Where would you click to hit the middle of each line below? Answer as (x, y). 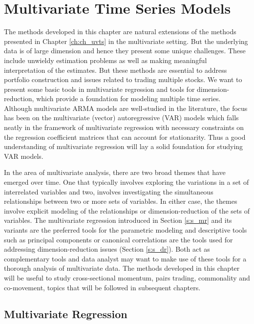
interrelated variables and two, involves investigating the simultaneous (109, 191)
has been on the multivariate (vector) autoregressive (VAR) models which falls (121, 118)
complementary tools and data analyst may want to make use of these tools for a (125, 258)
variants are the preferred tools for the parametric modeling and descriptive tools (126, 230)
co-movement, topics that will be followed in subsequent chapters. (102, 287)
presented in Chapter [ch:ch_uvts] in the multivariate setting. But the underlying (126, 41)
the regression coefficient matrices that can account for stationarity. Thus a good (125, 137)
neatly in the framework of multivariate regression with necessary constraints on (124, 127)
